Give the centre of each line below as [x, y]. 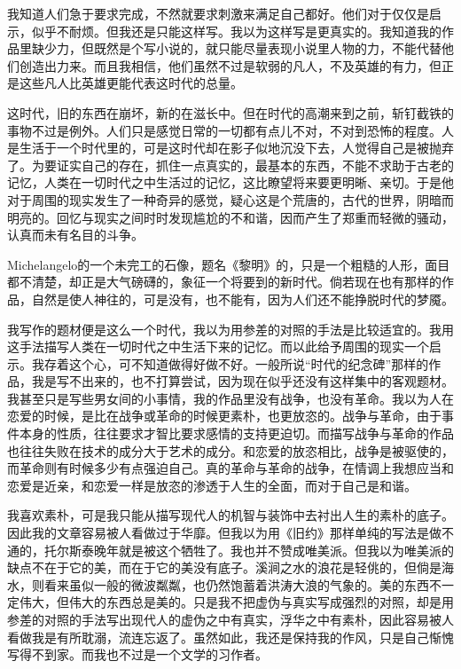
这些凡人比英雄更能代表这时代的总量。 [131, 83]
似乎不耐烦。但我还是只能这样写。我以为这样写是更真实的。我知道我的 [236, 31]
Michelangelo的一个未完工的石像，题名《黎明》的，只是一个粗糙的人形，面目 [229, 264]
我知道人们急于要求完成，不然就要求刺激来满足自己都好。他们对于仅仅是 [218, 13]
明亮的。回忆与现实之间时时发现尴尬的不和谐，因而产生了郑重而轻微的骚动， [230, 217]
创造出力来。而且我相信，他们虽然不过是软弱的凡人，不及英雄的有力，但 [230, 65]
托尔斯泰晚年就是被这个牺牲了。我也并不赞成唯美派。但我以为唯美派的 [249, 550]
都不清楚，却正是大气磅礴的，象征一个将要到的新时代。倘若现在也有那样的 [224, 282]
